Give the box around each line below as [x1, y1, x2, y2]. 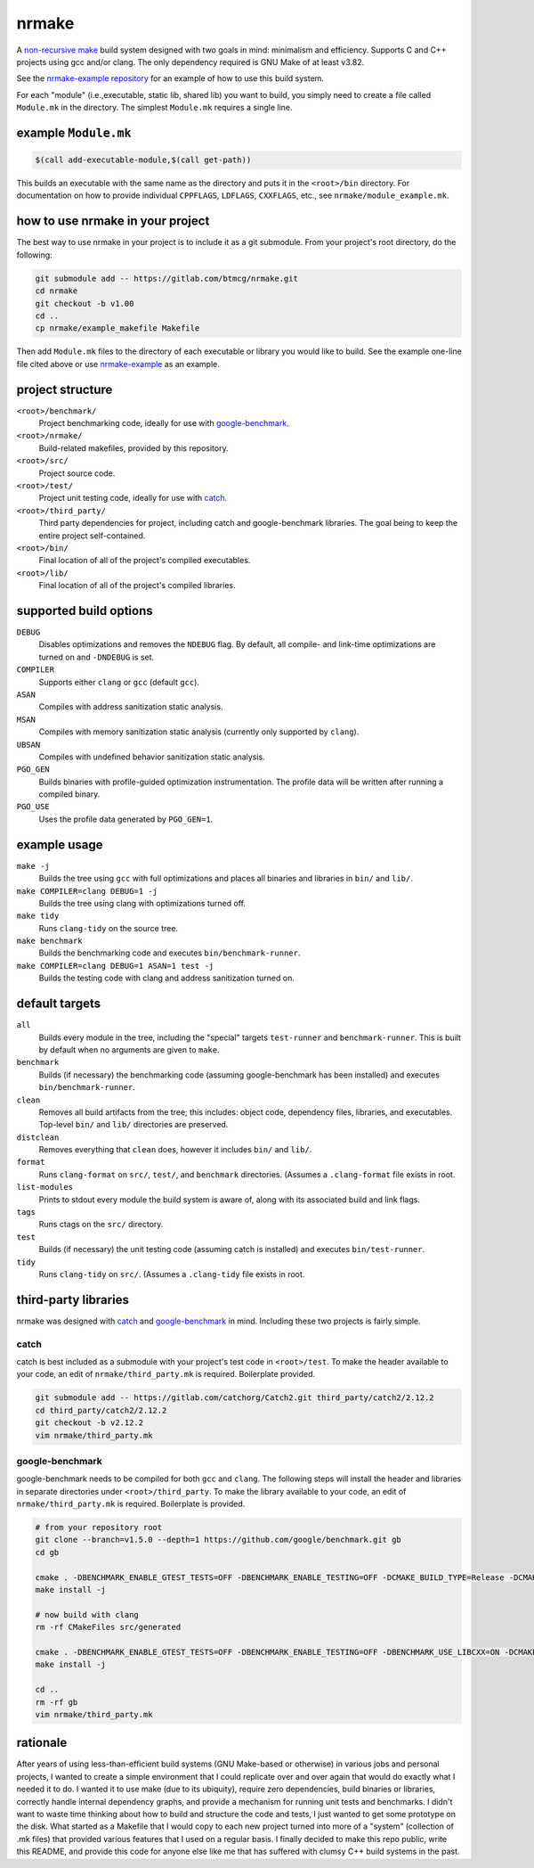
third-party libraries [16, 1292, 129, 1307]
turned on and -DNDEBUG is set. [38, 651, 155, 662]
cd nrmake [35, 286, 78, 296]
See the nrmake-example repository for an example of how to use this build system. [16, 73, 325, 84]
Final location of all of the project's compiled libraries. [38, 580, 236, 591]
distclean [16, 1132, 60, 1143]
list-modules [16, 1182, 74, 1192]
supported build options [16, 602, 153, 619]
